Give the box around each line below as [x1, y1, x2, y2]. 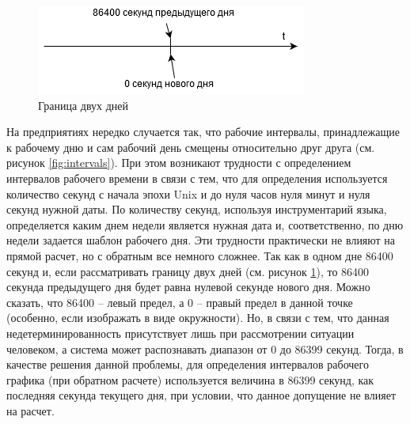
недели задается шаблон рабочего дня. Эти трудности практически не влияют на [6, 232, 396, 248]
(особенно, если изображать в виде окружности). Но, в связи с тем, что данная [6, 309, 389, 326]
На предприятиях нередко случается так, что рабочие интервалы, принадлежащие [6, 123, 400, 140]
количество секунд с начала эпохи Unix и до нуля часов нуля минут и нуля [6, 185, 370, 202]
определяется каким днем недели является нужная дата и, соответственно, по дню [6, 216, 404, 233]
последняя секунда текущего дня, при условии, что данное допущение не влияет [6, 387, 397, 403]
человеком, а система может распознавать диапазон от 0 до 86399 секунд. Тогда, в [6, 340, 404, 357]
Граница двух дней [38, 97, 129, 113]
